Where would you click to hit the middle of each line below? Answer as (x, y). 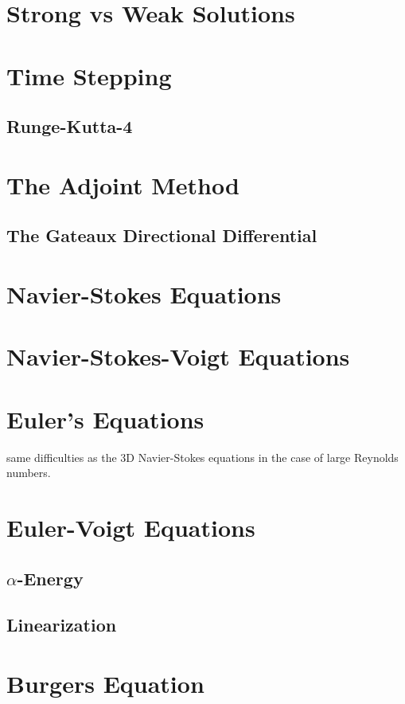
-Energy (50, 578)
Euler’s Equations (105, 418)
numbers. (29, 473)
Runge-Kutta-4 (70, 126)
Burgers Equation (105, 683)
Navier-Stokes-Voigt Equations (178, 356)
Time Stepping (89, 75)
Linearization (62, 625)
